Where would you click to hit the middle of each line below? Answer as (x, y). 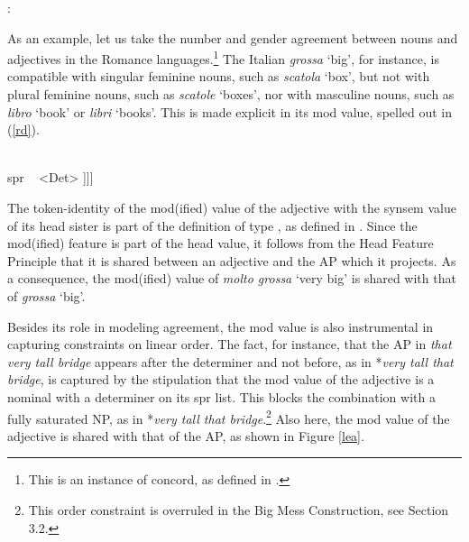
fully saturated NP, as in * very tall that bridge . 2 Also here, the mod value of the (229, 417)
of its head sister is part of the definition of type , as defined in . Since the (212, 225)
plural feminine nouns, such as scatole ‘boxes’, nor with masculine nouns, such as (231, 94)
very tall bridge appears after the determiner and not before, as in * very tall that (230, 361)
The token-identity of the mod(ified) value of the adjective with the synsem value (232, 207)
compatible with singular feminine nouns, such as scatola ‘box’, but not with (219, 76)
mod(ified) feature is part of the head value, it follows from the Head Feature (221, 243)
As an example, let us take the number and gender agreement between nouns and (233, 37)
